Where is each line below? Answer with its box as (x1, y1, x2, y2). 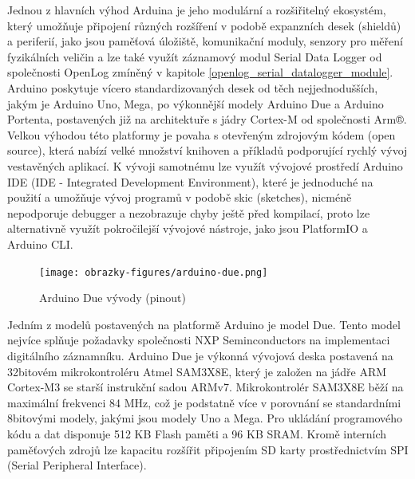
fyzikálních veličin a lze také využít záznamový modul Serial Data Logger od (7, 48, 382, 65)
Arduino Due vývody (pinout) (39, 289, 186, 306)
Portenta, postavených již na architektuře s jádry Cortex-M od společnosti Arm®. (7, 111, 407, 128)
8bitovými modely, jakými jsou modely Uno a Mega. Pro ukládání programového (7, 410, 403, 426)
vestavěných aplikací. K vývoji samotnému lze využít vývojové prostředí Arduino (7, 157, 403, 174)
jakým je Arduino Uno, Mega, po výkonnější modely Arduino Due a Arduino (7, 95, 384, 112)
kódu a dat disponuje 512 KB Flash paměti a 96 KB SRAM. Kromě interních (7, 425, 387, 442)
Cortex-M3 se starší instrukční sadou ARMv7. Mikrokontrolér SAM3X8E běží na (7, 379, 404, 395)
